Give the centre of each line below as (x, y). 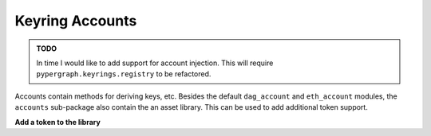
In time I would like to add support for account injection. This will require (155, 63)
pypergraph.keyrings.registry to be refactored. (124, 74)
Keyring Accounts (76, 21)
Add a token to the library (58, 122)
